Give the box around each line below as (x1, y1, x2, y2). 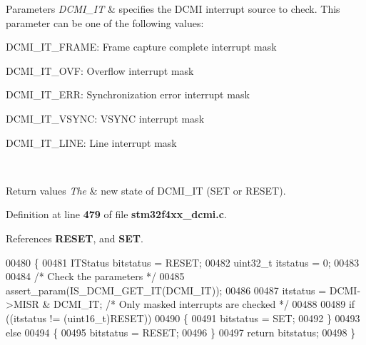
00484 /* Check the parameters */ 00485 (6, 269, 185, 284)
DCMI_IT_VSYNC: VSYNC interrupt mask (6, 110, 205, 125)
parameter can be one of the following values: (6, 15, 204, 30)
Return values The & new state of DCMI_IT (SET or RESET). (6, 182, 286, 197)
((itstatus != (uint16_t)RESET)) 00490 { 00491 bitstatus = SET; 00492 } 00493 (6, 310, 360, 325)
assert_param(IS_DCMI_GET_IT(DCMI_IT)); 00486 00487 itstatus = (6, 282, 327, 297)
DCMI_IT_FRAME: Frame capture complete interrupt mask (6, 39, 277, 54)
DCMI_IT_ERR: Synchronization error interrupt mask (6, 87, 250, 102)
